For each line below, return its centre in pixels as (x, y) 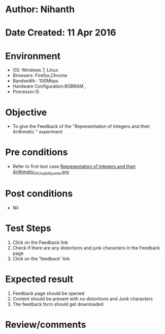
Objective (26, 112)
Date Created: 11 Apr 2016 (61, 33)
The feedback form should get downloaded (58, 304)
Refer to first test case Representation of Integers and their (74, 166)
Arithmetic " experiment (38, 132)
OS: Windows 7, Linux (35, 70)
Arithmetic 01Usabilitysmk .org (41, 173)
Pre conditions (37, 152)
